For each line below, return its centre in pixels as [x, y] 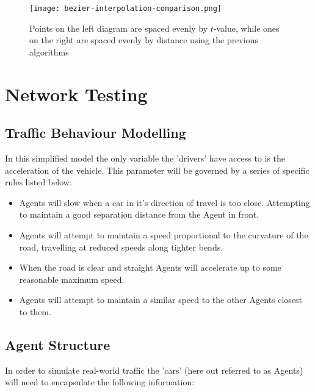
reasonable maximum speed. [72, 279]
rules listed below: [38, 182]
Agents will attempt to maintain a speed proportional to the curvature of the [164, 234]
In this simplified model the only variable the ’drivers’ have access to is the [145, 158]
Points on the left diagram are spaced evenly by [119, 28]
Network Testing [76, 94]
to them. [35, 311]
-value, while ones [246, 28]
